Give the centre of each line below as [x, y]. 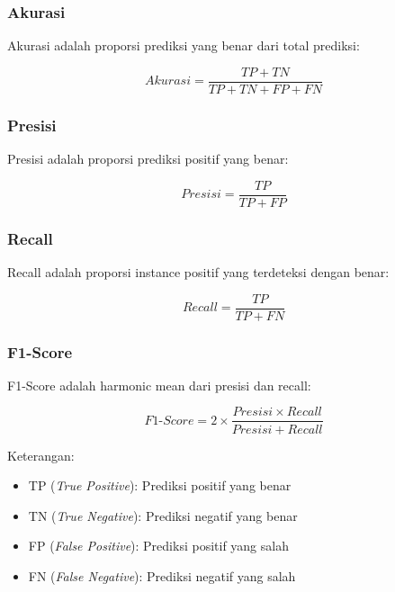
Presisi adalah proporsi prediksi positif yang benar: [148, 159]
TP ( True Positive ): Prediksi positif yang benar [160, 485]
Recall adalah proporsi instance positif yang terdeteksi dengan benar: [198, 271]
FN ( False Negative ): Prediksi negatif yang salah [162, 575]
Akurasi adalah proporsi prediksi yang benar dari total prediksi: [184, 45]
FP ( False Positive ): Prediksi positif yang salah [158, 546]
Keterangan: [41, 455]
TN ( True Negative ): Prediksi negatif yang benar [163, 515]
